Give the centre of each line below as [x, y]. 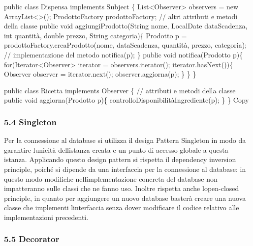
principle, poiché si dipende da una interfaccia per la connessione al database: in [125, 169]
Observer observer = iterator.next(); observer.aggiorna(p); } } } [100, 74]
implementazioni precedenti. [46, 217]
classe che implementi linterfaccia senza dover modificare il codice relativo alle [122, 207]
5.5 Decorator [32, 239]
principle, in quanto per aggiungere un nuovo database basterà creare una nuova [125, 198]
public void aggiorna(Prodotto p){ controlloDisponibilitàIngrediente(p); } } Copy [126, 100]
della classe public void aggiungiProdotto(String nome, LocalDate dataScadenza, [126, 26]
